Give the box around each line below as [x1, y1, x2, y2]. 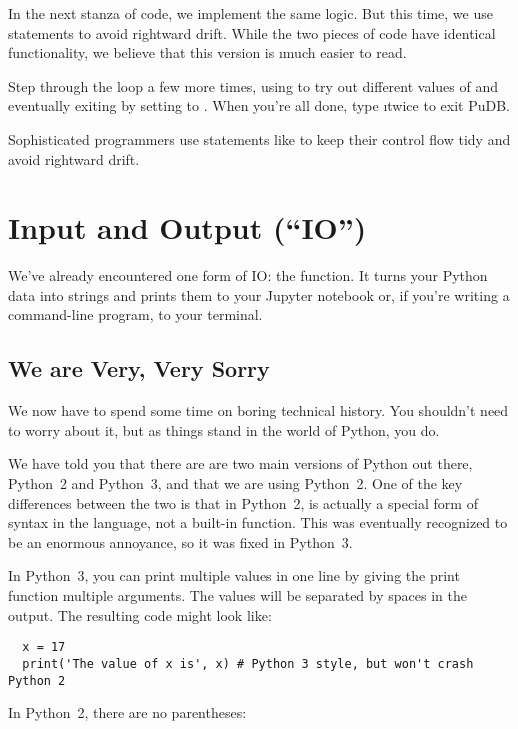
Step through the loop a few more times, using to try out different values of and [8, 75, 498, 96]
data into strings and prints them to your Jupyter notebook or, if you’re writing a [8, 284, 510, 305]
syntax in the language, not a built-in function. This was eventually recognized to [8, 512, 508, 533]
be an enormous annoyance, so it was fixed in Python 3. [8, 531, 353, 552]
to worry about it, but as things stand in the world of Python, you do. [8, 419, 440, 440]
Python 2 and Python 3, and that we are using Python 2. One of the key [8, 473, 463, 494]
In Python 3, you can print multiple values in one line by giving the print [8, 565, 460, 586]
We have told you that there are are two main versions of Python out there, [8, 453, 473, 474]
